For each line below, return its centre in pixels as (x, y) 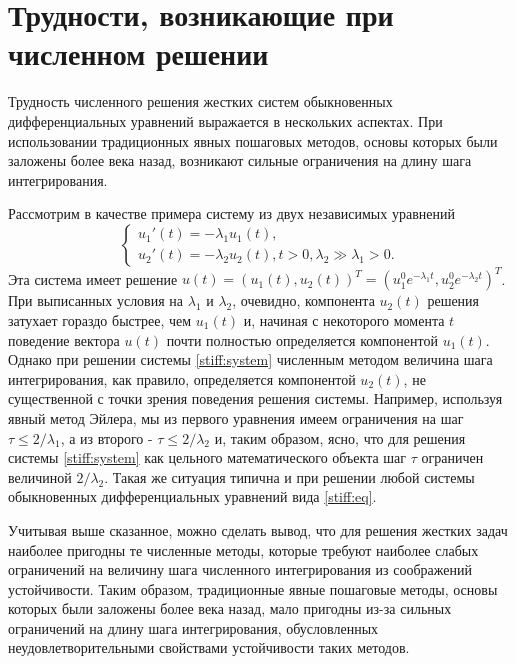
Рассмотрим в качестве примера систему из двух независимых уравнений (231, 213)
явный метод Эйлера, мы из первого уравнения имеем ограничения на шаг (236, 417)
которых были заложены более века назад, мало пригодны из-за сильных (230, 608)
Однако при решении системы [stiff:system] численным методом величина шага (250, 359)
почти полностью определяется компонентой (302, 339)
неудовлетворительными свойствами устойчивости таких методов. (209, 647)
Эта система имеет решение (93, 278)
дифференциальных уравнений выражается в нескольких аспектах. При (225, 120)
